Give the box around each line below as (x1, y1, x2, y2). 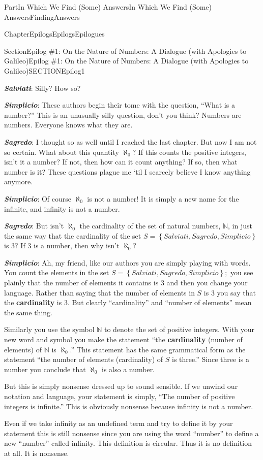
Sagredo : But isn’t (4, 220, 64, 231)
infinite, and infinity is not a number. (4, 203, 120, 214)
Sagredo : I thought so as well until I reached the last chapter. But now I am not (4, 136, 257, 147)
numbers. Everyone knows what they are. (4, 119, 133, 130)
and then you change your (166, 277, 248, 288)
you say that (217, 287, 256, 298)
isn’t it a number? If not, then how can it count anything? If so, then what (4, 156, 238, 167)
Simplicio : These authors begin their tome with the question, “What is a (4, 100, 235, 110)
